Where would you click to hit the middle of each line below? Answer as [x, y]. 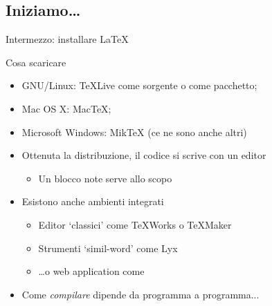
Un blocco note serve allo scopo [105, 178]
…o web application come [91, 271]
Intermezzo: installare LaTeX [67, 39]
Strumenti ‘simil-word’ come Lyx [108, 248]
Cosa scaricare [36, 62]
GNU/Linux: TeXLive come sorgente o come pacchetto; [139, 85]
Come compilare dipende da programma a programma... [140, 294]
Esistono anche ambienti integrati [93, 201]
